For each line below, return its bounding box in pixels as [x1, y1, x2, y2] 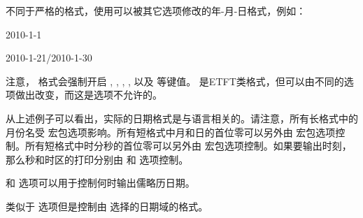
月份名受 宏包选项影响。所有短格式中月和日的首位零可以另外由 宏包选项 [6, 124, 336, 139]
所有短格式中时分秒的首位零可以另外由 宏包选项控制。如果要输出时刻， [24, 138, 352, 153]
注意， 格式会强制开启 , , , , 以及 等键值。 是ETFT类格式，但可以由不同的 [6, 73, 344, 88]
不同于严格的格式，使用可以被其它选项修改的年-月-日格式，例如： [6, 3, 306, 17]
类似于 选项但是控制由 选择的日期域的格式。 [6, 198, 208, 213]
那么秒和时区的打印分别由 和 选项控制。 [6, 152, 189, 166]
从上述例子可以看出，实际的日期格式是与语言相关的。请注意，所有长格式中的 [6, 110, 358, 125]
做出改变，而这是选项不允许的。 [15, 87, 162, 102]
